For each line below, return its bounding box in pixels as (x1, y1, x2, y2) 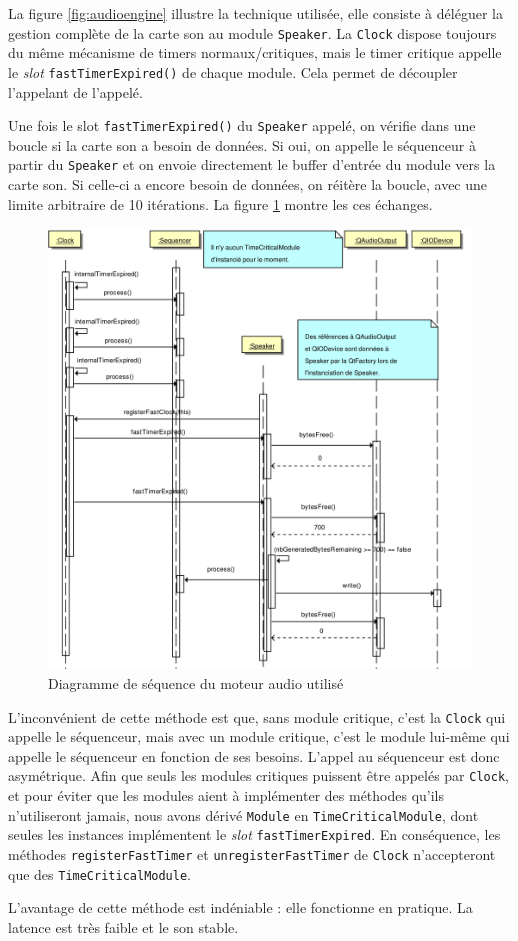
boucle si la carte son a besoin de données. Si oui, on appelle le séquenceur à (8, 134, 476, 155)
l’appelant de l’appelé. (8, 81, 143, 102)
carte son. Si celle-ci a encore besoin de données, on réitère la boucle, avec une (8, 174, 488, 194)
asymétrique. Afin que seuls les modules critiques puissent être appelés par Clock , (8, 765, 509, 786)
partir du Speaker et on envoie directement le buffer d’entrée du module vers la (8, 154, 496, 175)
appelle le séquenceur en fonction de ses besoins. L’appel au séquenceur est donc (8, 745, 500, 766)
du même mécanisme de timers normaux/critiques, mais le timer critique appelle (8, 42, 502, 63)
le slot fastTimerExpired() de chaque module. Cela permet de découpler (8, 61, 458, 82)
